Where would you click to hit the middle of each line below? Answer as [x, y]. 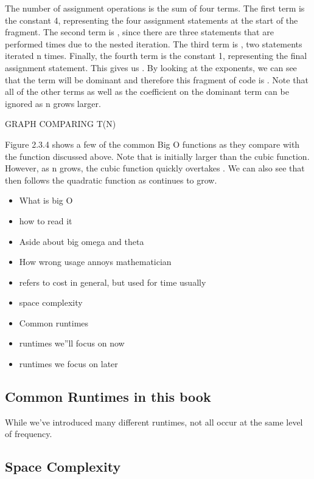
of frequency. [29, 434]
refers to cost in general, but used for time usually [113, 282]
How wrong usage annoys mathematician [95, 262]
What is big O [46, 200]
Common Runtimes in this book [108, 397]
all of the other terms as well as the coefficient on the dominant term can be [147, 91]
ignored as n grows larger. [53, 103]
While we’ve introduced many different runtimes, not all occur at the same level [154, 422]
